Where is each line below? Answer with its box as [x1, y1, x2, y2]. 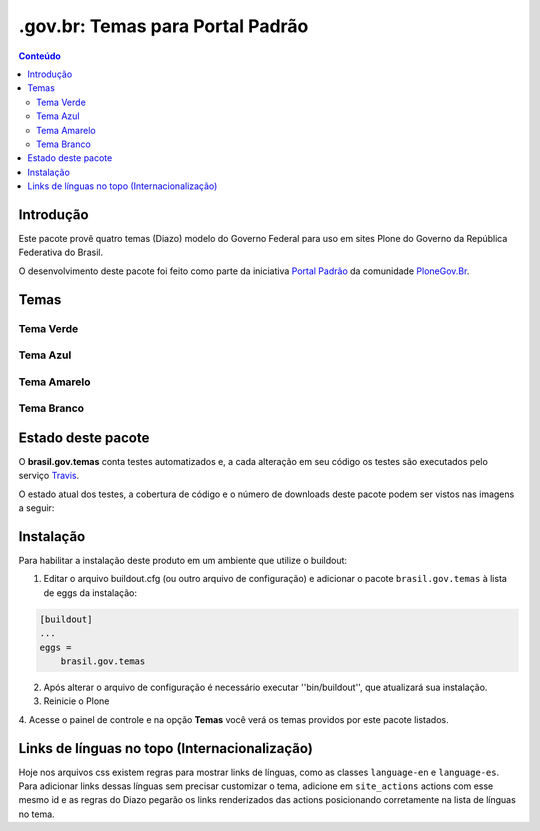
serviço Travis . [18, 470, 80, 482]
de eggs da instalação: [43, 586, 137, 599]
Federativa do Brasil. [18, 246, 104, 259]
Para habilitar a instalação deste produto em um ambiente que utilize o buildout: [18, 555, 348, 566]
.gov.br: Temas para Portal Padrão [18, 15, 309, 37]
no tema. [18, 808, 55, 820]
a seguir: [18, 502, 55, 514]
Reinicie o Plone [43, 695, 110, 707]
